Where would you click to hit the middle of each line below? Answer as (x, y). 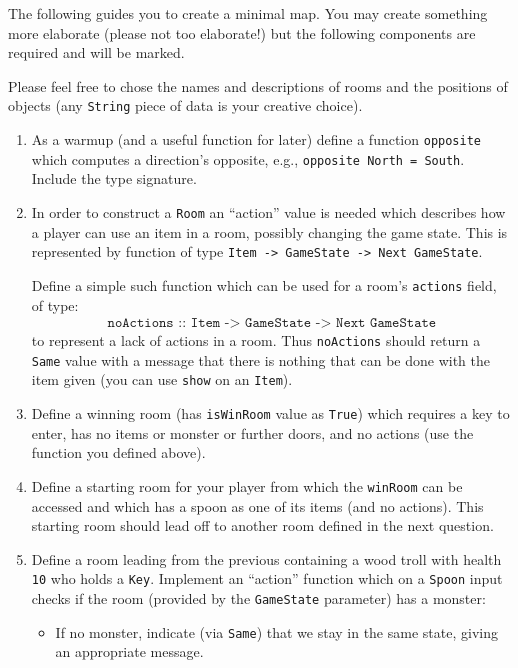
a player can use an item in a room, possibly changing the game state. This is (269, 231)
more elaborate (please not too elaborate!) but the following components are (242, 32)
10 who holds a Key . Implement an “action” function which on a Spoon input (267, 578)
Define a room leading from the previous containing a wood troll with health (266, 558)
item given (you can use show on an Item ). (162, 379)
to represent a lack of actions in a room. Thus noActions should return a (256, 340)
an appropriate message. (129, 651)
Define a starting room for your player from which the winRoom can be (247, 485)
